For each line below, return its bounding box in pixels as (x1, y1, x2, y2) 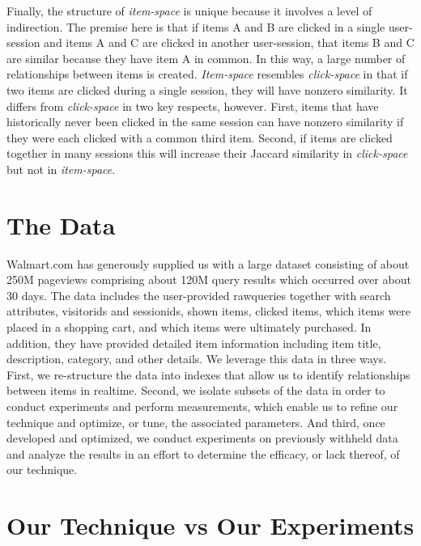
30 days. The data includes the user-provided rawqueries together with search (6, 286, 391, 303)
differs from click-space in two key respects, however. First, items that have (6, 97, 379, 114)
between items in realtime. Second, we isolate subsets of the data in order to (6, 382, 385, 399)
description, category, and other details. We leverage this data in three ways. (6, 350, 387, 367)
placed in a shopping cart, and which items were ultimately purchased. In (6, 319, 372, 336)
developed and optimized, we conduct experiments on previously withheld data (6, 430, 398, 447)
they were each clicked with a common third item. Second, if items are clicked (6, 129, 393, 146)
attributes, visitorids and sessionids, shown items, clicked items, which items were (6, 303, 411, 320)
